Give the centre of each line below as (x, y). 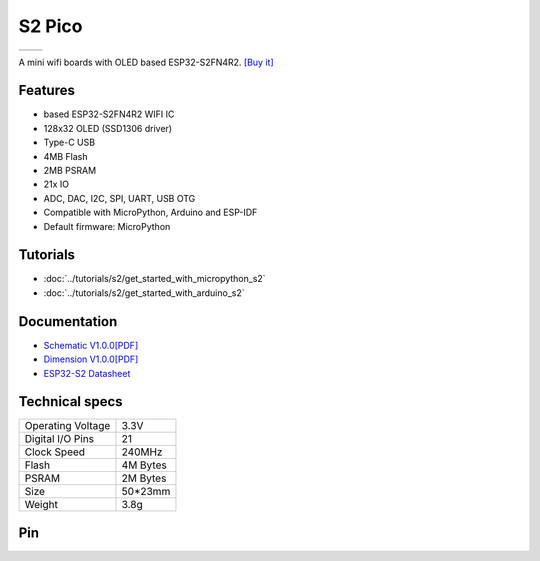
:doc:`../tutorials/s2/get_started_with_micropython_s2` (154, 279)
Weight (41, 505)
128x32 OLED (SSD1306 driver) (108, 128)
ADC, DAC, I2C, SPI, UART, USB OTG (119, 198)
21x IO (56, 184)
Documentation (68, 321)
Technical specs (71, 401)
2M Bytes (144, 478)
